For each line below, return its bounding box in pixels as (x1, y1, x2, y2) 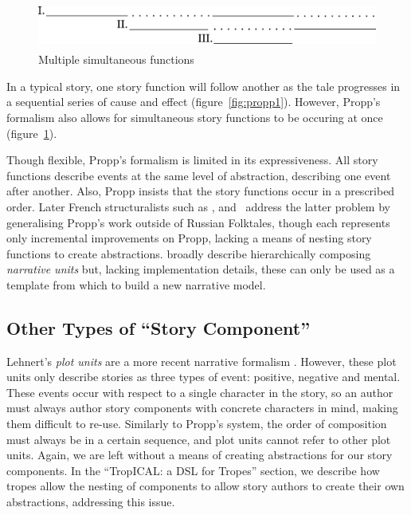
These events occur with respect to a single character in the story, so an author (6, 383, 393, 400)
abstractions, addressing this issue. (6, 493, 175, 510)
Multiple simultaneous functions (38, 51, 194, 68)
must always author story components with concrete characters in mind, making (6, 399, 398, 416)
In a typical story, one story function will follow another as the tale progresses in (6, 77, 401, 94)
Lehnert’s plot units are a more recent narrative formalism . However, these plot (6, 352, 397, 369)
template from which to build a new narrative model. (6, 276, 266, 293)
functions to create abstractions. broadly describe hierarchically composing (6, 245, 371, 261)
